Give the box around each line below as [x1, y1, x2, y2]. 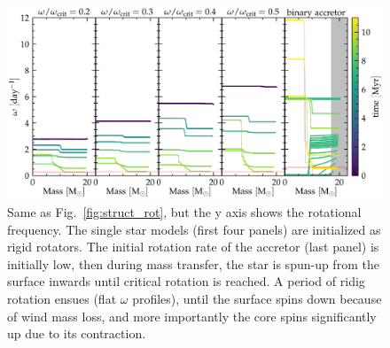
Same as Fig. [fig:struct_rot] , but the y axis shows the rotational [7, 202, 362, 220]
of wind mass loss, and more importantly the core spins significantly [7, 306, 377, 325]
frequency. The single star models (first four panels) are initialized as [7, 220, 381, 238]
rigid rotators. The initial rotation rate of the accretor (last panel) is [7, 237, 379, 256]
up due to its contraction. [7, 324, 146, 343]
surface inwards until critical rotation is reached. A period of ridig [7, 272, 365, 290]
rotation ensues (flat [7, 289, 117, 307]
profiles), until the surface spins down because [132, 289, 382, 307]
